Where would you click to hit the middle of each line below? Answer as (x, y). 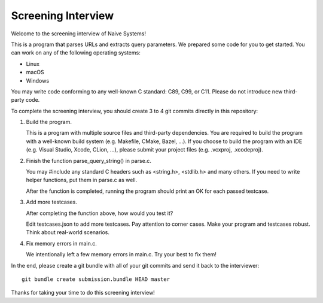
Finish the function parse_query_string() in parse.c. (89, 160)
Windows (38, 80)
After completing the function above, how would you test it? (100, 213)
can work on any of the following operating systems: (76, 53)
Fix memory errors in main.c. (61, 243)
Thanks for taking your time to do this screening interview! (83, 293)
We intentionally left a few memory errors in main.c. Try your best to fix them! (121, 254)
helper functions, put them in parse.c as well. (82, 180)
